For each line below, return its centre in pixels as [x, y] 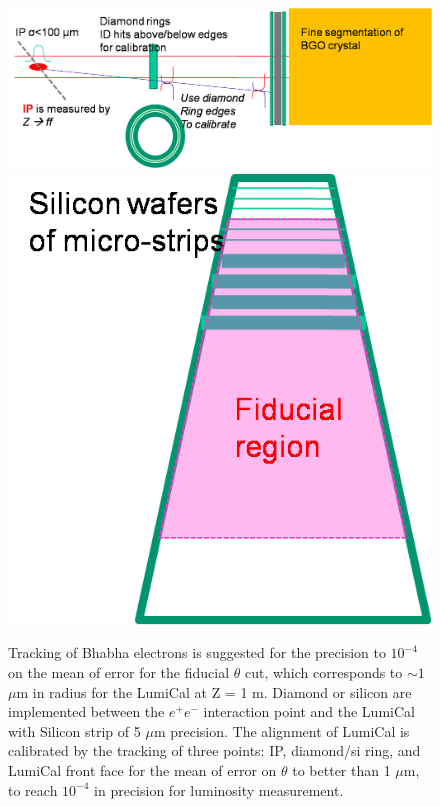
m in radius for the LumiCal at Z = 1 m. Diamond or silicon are [214, 691]
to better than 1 [341, 769]
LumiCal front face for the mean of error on [142, 769]
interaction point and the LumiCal [309, 711]
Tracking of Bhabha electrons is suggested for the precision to [197, 652]
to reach [33, 789]
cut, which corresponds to [323, 672]
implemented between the [86, 711]
